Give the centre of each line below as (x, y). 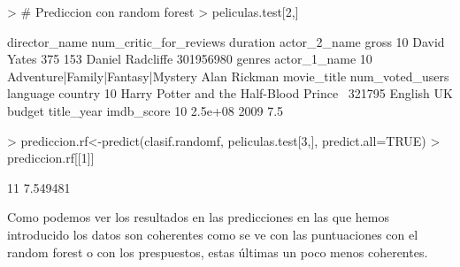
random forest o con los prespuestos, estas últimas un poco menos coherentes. (218, 252)
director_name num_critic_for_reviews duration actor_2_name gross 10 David (226, 41)
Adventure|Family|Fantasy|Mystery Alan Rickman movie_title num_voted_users (228, 76)
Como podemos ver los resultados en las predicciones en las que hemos (198, 217)
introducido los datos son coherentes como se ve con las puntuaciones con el (213, 234)
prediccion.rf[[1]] (51, 158)
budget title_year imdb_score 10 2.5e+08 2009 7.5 (146, 110)
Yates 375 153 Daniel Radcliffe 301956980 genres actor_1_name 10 (190, 59)
